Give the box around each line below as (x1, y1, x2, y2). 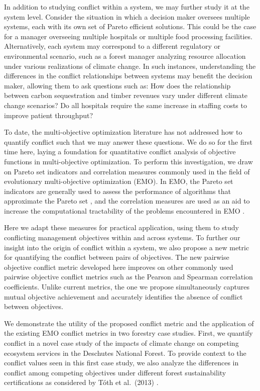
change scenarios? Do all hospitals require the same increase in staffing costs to (4, 100, 247, 110)
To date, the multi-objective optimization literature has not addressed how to (4, 127, 242, 137)
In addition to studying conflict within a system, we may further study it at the (4, 2, 249, 12)
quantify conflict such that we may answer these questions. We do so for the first (4, 136, 252, 147)
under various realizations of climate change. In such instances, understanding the (4, 60, 256, 71)
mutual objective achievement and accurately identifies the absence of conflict (4, 291, 243, 302)
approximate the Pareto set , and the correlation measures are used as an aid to (4, 195, 250, 206)
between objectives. (4, 301, 63, 312)
